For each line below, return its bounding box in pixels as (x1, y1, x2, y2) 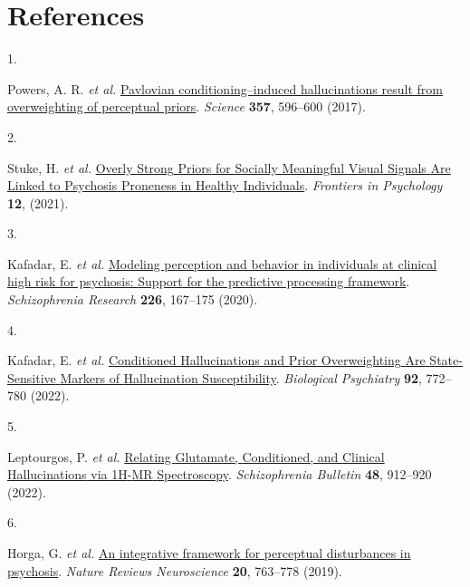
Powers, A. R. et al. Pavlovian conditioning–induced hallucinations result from (7, 79, 443, 98)
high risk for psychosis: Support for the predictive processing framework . (7, 272, 410, 291)
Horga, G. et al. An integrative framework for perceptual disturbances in (7, 544, 411, 562)
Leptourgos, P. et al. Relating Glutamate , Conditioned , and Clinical (7, 447, 385, 466)
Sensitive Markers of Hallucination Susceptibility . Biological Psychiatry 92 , (7, 368, 422, 387)
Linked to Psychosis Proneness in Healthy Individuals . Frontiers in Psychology (7, 176, 443, 195)
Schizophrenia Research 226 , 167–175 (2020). (7, 290, 258, 309)
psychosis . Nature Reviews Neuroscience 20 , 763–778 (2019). (7, 561, 342, 580)
